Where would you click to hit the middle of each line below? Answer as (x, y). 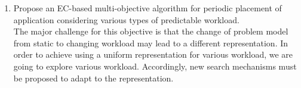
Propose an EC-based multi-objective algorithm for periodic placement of (148, 8)
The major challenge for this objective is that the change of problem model (151, 31)
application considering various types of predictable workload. (126, 19)
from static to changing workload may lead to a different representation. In (151, 43)
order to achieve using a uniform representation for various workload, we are (153, 54)
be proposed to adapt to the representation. (93, 78)
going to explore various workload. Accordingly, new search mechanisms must (155, 66)
